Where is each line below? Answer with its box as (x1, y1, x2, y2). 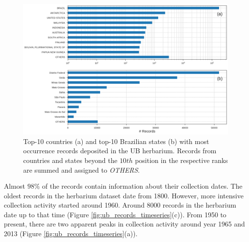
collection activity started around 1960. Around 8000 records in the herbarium (4, 200, 236, 210)
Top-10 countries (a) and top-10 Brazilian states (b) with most (23, 136, 209, 146)
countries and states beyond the (23, 155, 117, 165)
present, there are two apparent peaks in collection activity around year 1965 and (4, 219, 245, 229)
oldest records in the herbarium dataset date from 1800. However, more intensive (4, 190, 244, 200)
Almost (4, 181, 26, 191)
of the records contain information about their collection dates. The (42, 181, 243, 191)
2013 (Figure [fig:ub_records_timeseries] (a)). (4, 228, 138, 239)
